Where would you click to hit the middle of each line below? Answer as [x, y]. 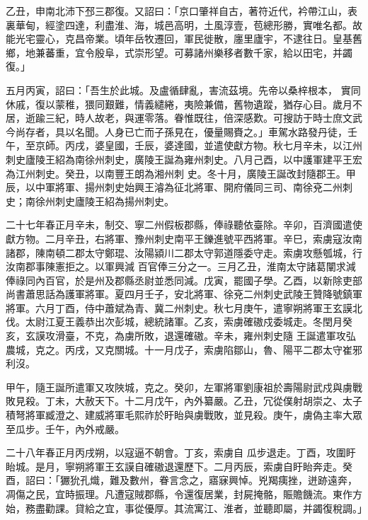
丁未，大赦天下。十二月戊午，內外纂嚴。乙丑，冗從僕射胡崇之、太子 [203, 401]
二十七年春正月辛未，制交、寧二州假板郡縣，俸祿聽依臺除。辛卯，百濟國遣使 [184, 225]
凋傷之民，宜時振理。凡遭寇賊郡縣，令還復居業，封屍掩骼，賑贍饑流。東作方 [184, 494]
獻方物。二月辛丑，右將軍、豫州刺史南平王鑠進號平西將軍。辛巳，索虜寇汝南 [184, 238]
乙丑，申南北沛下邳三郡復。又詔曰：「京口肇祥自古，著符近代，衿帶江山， [177, 11]
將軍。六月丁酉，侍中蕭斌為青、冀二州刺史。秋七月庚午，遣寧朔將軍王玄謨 [179, 307]
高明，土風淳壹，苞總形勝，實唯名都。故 [268, 24]
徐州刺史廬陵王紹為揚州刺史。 [104, 201]
